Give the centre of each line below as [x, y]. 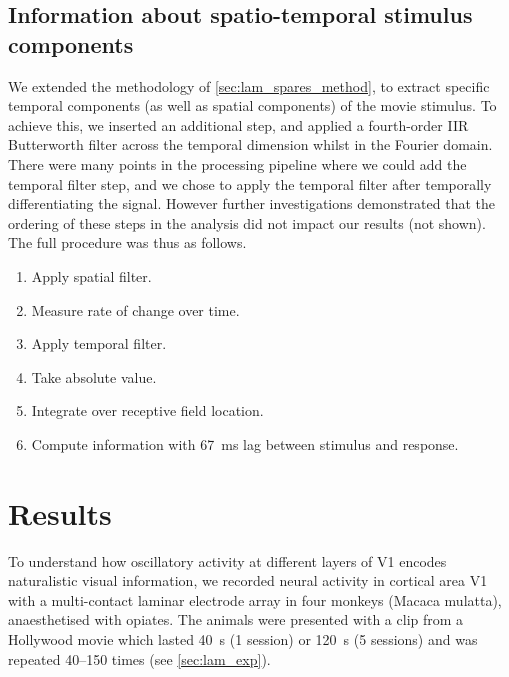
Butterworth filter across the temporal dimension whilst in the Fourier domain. [250, 144]
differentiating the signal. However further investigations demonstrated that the [252, 203]
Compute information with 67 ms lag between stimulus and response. [245, 443]
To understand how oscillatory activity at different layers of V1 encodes [227, 560]
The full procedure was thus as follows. [127, 242]
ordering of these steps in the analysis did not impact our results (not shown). [247, 222]
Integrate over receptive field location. [147, 410]
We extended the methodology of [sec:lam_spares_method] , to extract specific [249, 85]
